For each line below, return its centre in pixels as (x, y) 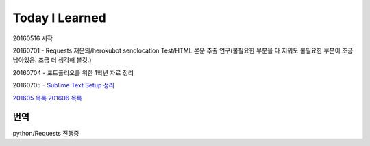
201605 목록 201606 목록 (47, 98)
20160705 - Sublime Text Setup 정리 (63, 85)
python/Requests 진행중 (46, 134)
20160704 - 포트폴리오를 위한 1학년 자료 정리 (73, 72)
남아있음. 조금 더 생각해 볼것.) (52, 60)
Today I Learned (59, 18)
